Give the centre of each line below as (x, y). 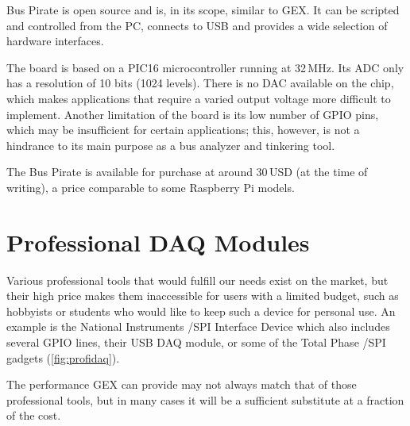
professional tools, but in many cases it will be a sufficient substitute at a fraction (205, 399)
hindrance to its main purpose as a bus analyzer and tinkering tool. (171, 145)
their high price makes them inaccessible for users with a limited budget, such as (203, 296)
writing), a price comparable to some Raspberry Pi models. (151, 187)
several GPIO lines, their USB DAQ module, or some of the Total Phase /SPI (196, 342)
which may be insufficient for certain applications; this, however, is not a (183, 130)
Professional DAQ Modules (158, 242)
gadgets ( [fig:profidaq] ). (63, 357)
